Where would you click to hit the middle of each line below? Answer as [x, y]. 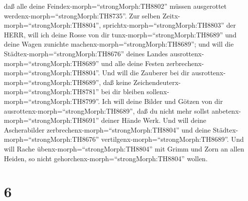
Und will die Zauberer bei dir [146, 73]
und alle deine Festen [133, 63]
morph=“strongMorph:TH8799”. [52, 101]
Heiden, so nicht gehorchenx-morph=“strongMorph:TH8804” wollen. [106, 158]
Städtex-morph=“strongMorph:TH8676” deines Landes [86, 53]
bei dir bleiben [123, 92]
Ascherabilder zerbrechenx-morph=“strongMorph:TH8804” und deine [107, 129]
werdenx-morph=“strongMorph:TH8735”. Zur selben [82, 15]
